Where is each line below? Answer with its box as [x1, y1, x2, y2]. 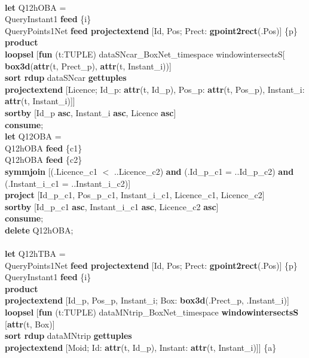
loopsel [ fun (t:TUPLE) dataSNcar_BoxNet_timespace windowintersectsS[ [5, 47, 285, 60]
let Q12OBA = [5, 130, 62, 142]
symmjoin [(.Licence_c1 [5, 165, 97, 177]
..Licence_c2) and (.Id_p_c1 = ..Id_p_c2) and [114, 165, 294, 177]
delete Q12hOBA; [5, 223, 74, 236]
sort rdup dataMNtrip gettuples [5, 329, 132, 342]
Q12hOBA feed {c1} [5, 141, 82, 154]
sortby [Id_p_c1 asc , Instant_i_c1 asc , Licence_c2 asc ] [5, 200, 219, 213]
